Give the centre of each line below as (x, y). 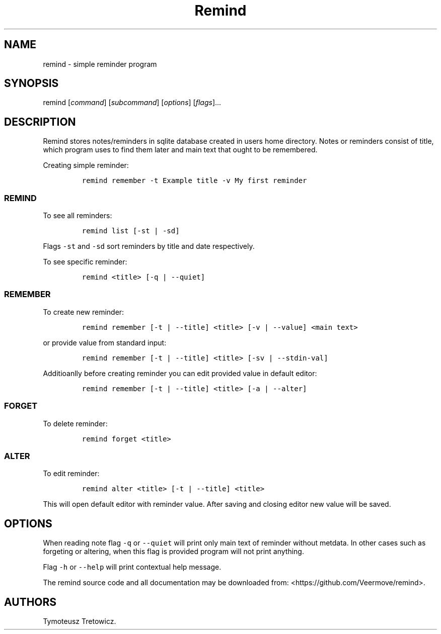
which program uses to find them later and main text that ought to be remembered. (180, 150)
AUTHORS (30, 602)
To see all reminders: (78, 216)
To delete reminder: (75, 423)
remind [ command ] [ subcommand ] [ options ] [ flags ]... (132, 103)
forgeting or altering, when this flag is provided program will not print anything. (173, 552)
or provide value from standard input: (105, 342)
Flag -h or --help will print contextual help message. (132, 567)
